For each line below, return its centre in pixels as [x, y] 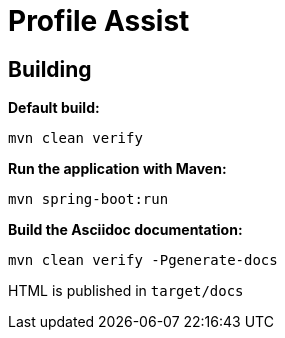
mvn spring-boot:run [88, 199]
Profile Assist [99, 21]
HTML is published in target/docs [126, 291]
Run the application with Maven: [117, 169]
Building [50, 69]
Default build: [54, 108]
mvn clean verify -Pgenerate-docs [143, 260]
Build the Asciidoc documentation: [125, 230]
